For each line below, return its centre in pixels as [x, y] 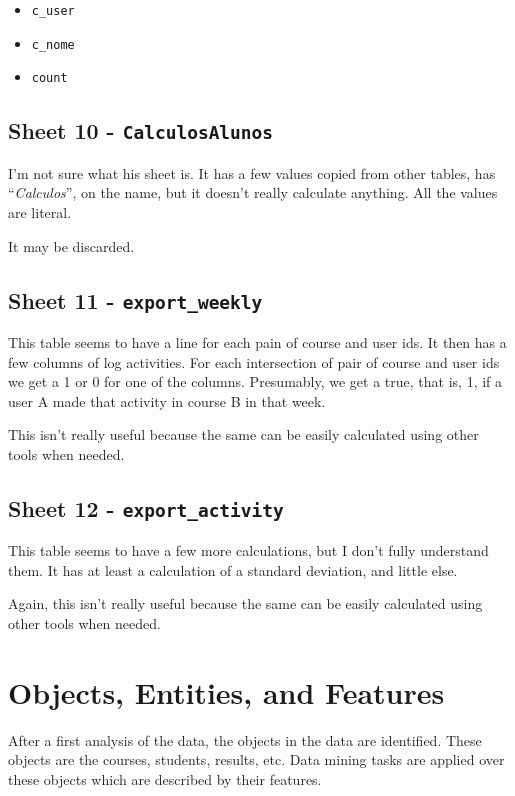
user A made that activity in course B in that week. [167, 400]
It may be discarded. [71, 245]
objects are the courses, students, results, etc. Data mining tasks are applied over [256, 759]
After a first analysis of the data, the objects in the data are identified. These [245, 739]
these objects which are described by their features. [165, 778]
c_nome [53, 44]
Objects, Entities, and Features [226, 691]
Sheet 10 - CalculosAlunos [141, 130]
